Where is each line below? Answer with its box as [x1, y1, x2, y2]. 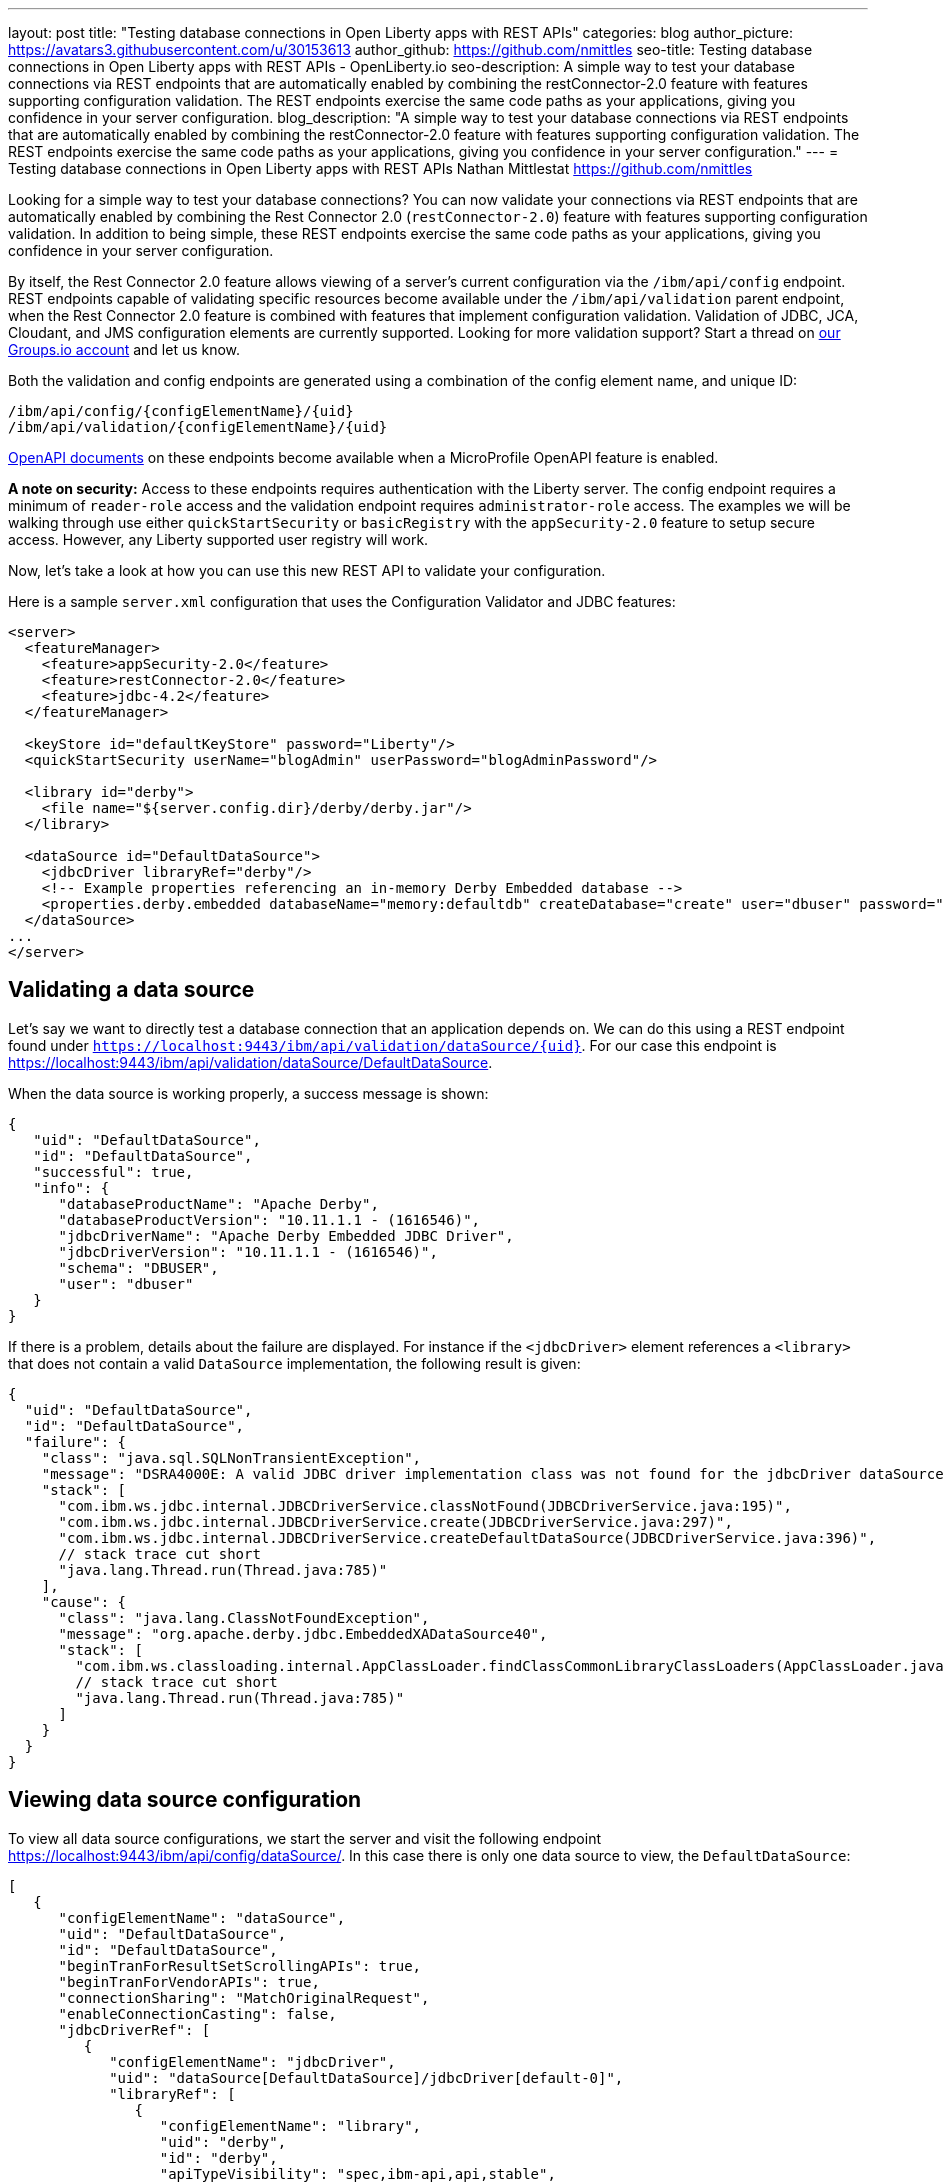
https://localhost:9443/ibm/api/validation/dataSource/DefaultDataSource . [8, 1053, 493, 1071]
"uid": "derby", [159, 2133, 287, 2150]
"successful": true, [33, 1163, 194, 1180]
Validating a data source [8, 977, 255, 1003]
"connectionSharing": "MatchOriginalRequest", [58, 1989, 430, 2006]
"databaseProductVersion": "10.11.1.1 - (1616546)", [58, 1211, 481, 1228]
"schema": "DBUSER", [58, 1259, 219, 1276]
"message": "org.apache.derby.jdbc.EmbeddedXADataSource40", [58, 1625, 548, 1642]
